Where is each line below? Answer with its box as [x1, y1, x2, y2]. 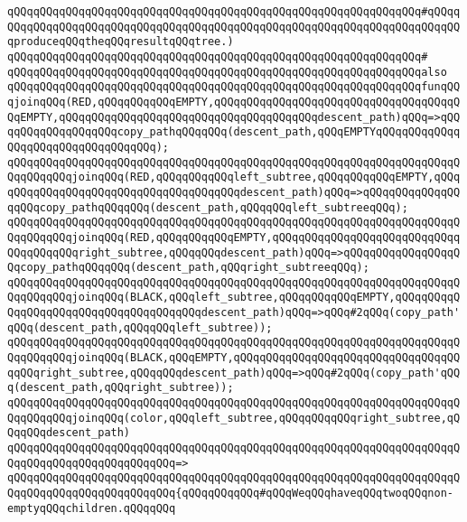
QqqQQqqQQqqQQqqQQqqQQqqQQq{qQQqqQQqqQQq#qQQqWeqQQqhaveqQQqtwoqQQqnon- [7, 487, 453, 499]
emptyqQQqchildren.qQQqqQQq [7, 501, 176, 515]
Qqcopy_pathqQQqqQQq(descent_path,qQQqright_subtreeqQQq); [7, 261, 369, 275]
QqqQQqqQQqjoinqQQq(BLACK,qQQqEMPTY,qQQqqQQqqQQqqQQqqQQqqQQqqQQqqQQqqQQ [7, 351, 461, 365]
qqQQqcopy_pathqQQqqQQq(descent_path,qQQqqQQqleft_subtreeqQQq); [7, 200, 408, 214]
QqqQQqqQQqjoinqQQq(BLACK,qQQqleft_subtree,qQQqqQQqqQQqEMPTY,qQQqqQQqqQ [7, 291, 461, 304]
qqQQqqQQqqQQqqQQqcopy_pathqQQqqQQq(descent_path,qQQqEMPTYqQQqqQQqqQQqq [7, 126, 461, 139]
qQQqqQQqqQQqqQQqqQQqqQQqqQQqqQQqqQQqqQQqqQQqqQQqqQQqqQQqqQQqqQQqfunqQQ [7, 80, 461, 94]
